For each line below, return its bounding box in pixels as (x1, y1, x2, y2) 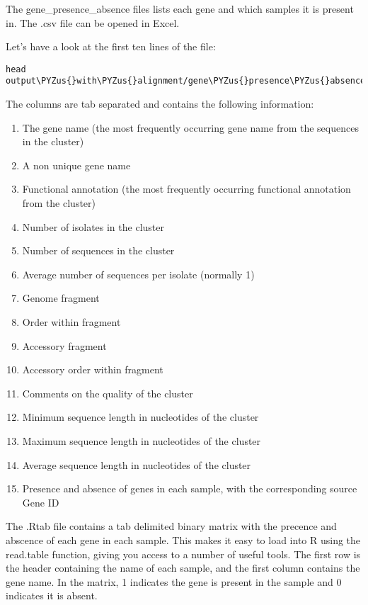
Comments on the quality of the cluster (22, 385, 193, 400)
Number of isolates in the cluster (22, 219, 164, 234)
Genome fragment (22, 290, 100, 305)
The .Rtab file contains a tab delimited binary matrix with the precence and (6, 519, 337, 533)
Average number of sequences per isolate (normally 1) (22, 266, 255, 281)
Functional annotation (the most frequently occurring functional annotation (22, 181, 351, 196)
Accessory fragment (22, 338, 107, 353)
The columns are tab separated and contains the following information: (6, 96, 314, 111)
